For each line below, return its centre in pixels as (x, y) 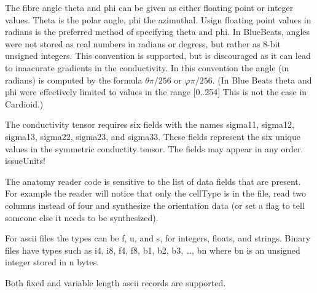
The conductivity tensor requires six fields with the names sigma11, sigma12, (150, 124)
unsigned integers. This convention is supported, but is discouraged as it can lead (158, 56)
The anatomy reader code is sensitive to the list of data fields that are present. (153, 181)
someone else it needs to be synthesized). (82, 217)
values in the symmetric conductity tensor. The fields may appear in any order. (154, 148)
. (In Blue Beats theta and (262, 80)
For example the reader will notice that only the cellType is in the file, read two (156, 193)
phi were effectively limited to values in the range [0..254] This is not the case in (156, 92)
